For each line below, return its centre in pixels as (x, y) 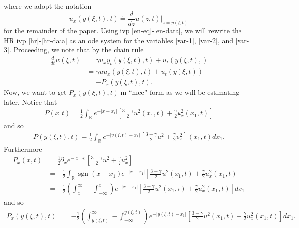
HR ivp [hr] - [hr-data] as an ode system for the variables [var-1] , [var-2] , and (119, 40)
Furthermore (23, 149)
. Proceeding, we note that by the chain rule (76, 50)
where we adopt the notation (48, 6)
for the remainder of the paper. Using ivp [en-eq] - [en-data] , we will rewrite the (123, 30)
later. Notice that (30, 102)
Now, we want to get (35, 92)
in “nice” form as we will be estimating (180, 92)
